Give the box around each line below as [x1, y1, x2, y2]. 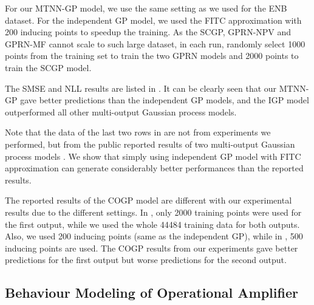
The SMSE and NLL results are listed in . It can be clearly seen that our [5, 81, 277, 94]
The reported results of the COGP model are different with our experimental [5, 194, 292, 207]
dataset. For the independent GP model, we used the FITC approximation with [5, 13, 302, 26]
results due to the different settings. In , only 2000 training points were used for [5, 205, 302, 218]
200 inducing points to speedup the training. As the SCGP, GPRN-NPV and [5, 26, 292, 38]
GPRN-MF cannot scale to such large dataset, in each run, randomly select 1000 [5, 37, 305, 50]
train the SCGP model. [5, 61, 92, 74]
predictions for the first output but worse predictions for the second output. [5, 253, 287, 266]
